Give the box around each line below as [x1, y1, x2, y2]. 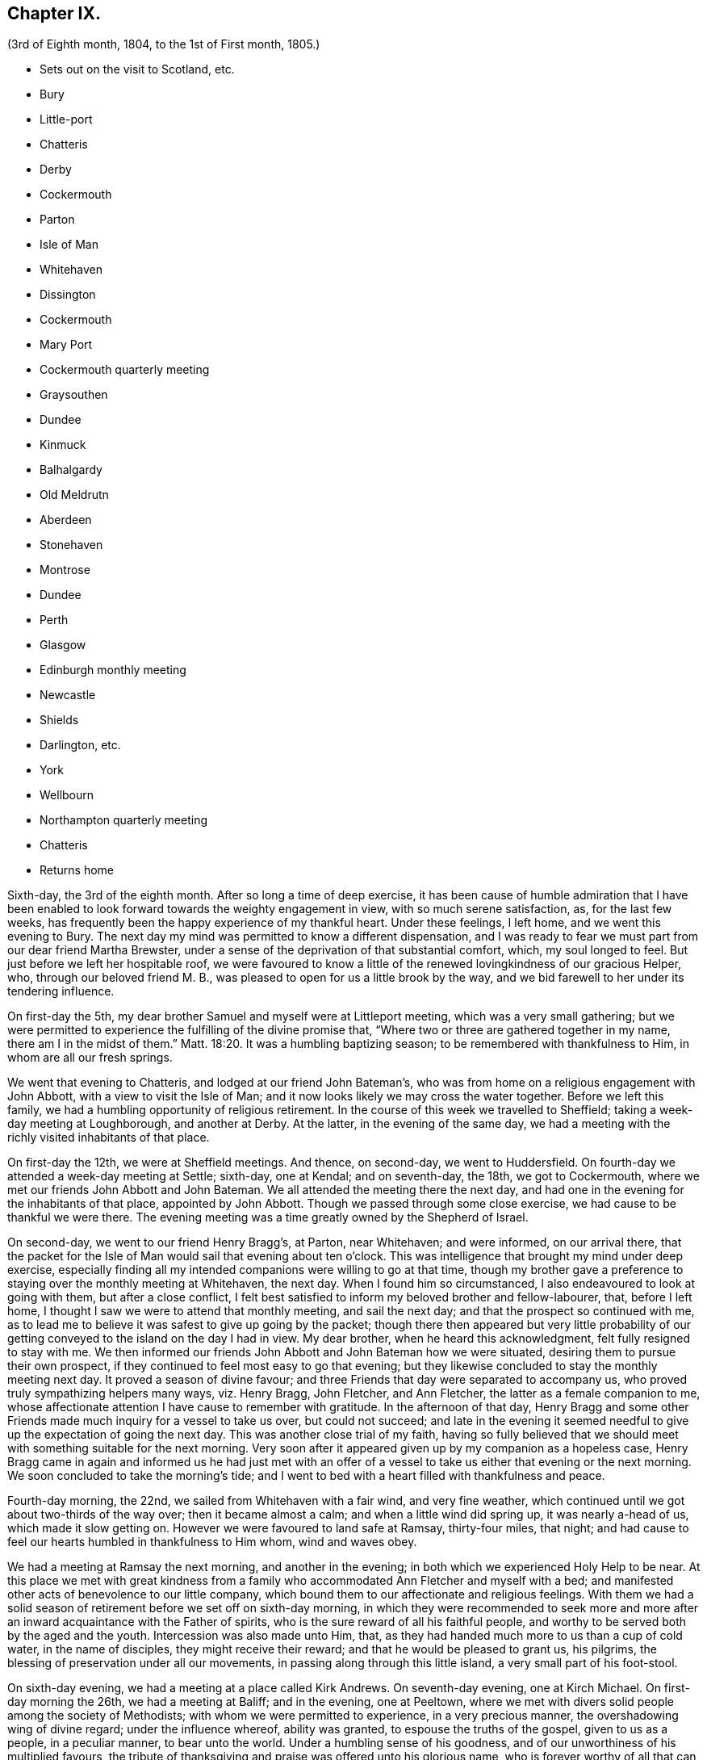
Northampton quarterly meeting [40, 813, 208, 828]
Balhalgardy [40, 463, 102, 477]
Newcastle [40, 688, 96, 702]
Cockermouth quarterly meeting [40, 362, 210, 377]
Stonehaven [40, 538, 103, 552]
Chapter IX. [7, 3, 101, 23]
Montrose [40, 563, 90, 577]
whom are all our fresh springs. [7, 1050, 173, 1065]
